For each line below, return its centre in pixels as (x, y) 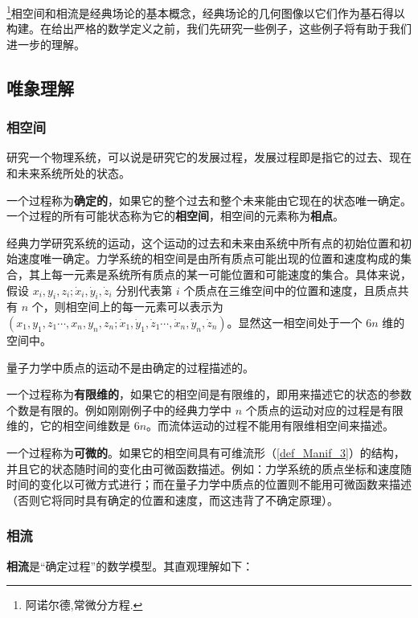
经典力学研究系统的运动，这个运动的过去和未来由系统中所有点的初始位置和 (203, 242)
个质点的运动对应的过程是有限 (324, 409)
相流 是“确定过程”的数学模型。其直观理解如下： (130, 565)
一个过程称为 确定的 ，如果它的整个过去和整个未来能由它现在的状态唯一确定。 (209, 200)
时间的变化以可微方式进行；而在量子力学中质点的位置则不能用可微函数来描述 (209, 484)
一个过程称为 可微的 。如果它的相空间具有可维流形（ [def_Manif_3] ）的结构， (206, 452)
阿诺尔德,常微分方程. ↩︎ (84, 605)
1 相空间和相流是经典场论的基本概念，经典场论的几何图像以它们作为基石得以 (206, 12)
